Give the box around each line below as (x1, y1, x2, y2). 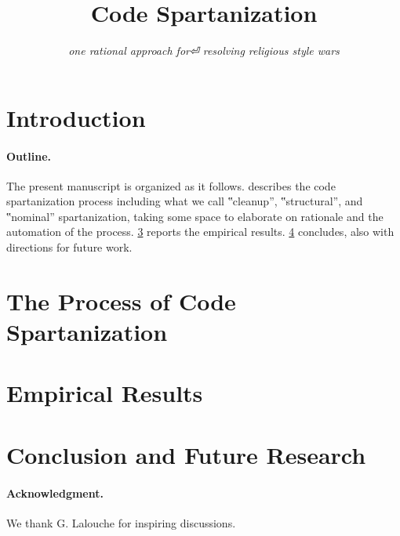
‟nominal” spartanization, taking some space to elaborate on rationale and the (6, 208, 384, 224)
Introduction (6, 101, 146, 133)
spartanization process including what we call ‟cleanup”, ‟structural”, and (6, 193, 363, 209)
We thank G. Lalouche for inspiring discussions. (6, 514, 236, 531)
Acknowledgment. (6, 484, 104, 501)
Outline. (6, 147, 52, 164)
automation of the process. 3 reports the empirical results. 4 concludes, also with (6, 223, 395, 240)
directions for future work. (6, 239, 133, 255)
